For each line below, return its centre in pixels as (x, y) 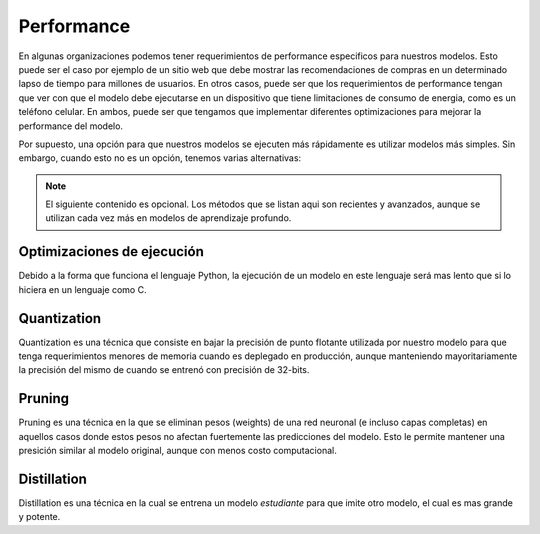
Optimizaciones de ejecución (111, 251)
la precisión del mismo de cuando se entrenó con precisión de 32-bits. (164, 370)
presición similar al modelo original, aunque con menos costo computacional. (177, 451)
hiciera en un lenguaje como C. (82, 289)
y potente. (39, 517)
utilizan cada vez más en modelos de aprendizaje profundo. (168, 218)
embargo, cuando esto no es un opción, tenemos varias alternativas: (160, 158)
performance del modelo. (71, 126)
